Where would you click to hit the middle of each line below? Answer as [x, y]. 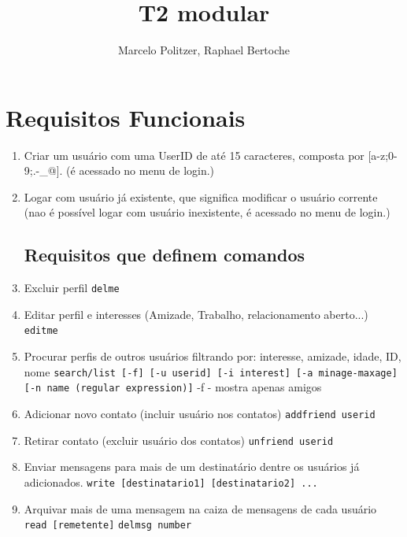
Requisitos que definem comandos [165, 255]
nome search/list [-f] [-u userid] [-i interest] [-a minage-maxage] [211, 371]
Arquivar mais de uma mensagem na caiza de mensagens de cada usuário [200, 508]
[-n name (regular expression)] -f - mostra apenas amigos [173, 387]
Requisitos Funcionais [126, 117]
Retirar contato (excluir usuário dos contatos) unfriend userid [179, 440]
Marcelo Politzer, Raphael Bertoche [204, 50]
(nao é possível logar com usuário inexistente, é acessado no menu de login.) [207, 212]
